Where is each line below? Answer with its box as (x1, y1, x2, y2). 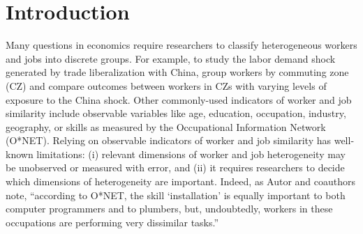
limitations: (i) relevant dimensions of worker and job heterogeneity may (36, 146, 346, 161)
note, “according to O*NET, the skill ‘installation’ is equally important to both (6, 187, 346, 202)
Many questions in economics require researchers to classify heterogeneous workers (6, 38, 357, 52)
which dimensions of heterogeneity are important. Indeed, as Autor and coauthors (6, 174, 356, 189)
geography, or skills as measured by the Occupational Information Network (6, 119, 326, 134)
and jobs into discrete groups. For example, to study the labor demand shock (6, 51, 336, 65)
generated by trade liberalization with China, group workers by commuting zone (6, 65, 349, 79)
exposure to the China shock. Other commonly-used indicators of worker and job (6, 92, 352, 107)
